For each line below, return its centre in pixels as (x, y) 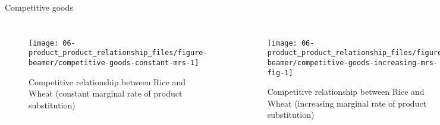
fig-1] (280, 73)
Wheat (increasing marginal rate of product (347, 103)
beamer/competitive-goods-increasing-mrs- (353, 62)
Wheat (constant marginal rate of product (106, 93)
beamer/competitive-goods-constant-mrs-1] (114, 62)
